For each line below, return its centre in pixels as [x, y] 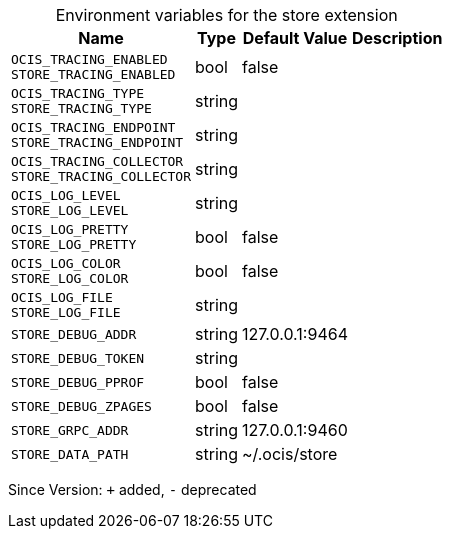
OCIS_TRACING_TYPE [78, 93]
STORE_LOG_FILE [66, 312]
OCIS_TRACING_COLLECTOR [97, 161]
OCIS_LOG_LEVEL [66, 195]
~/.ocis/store [290, 454]
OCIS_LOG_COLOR [66, 263]
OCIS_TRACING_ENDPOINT [93, 127]
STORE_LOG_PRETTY [74, 244]
